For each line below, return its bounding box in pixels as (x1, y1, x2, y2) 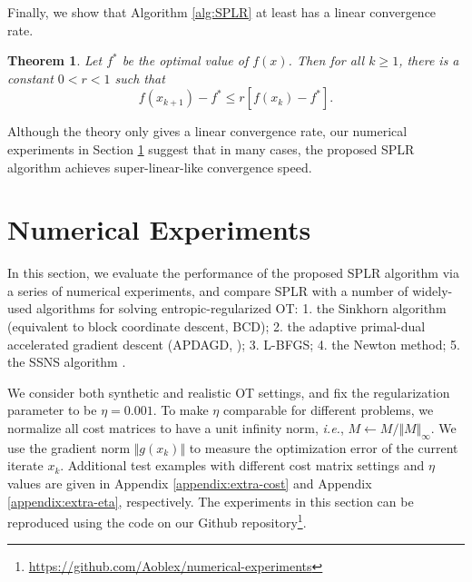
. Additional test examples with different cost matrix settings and (60, 456, 425, 475)
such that (114, 68, 165, 87)
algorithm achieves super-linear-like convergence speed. (7, 157, 312, 176)
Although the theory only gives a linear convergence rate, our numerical (7, 122, 408, 141)
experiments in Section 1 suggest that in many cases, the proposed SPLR (7, 139, 415, 158)
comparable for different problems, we (222, 400, 434, 419)
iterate (7, 456, 44, 475)
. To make (152, 400, 209, 419)
